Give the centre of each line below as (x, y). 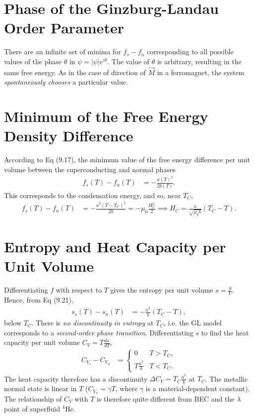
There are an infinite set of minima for (63, 52)
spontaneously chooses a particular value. (66, 82)
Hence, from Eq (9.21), (39, 299)
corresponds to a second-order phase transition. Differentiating (99, 332)
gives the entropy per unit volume (162, 290)
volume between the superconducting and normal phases (90, 169)
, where (127, 388)
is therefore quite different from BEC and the (166, 398)
